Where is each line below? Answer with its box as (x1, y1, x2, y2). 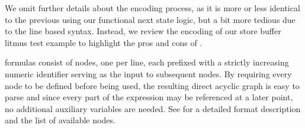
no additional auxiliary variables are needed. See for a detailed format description (5, 102, 301, 114)
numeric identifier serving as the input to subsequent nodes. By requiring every (5, 67, 292, 80)
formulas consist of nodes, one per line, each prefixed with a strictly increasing (5, 56, 289, 68)
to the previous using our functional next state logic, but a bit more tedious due (5, 13, 296, 25)
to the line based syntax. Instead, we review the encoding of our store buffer (5, 25, 281, 37)
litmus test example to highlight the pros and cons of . (5, 36, 203, 48)
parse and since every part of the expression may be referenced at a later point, (5, 91, 293, 103)
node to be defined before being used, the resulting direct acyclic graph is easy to (5, 79, 300, 91)
